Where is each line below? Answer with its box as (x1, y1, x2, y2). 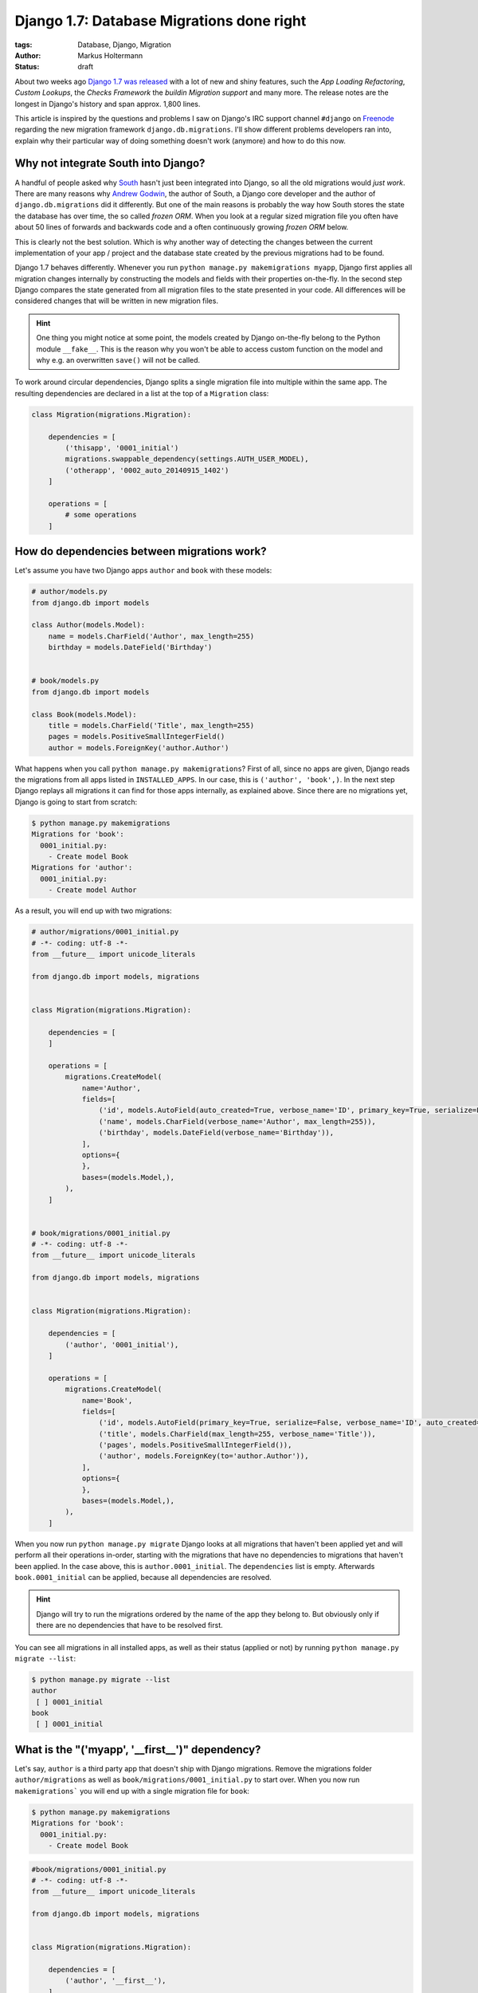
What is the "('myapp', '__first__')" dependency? (14, 1743, 261, 1756)
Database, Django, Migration (77, 40, 171, 49)
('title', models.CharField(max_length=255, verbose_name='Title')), (98, 1429, 376, 1438)
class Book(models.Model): (31, 710, 137, 719)
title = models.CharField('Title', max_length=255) (48, 721, 255, 729)
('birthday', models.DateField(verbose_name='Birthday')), (98, 1128, 335, 1138)
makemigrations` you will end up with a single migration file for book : (14, 1786, 250, 1795)
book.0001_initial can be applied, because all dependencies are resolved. (14, 1572, 272, 1582)
